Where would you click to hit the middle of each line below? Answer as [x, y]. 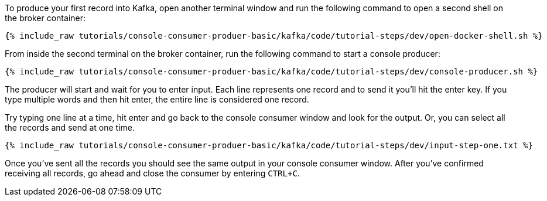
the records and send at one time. [70, 127]
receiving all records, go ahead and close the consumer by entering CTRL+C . [152, 173]
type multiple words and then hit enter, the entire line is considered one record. [157, 99]
